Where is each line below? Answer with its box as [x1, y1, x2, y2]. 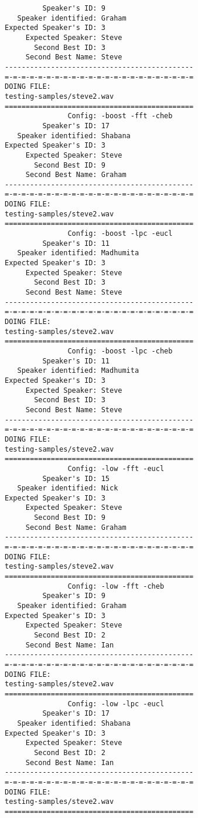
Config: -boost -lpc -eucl [67, 229, 173, 238]
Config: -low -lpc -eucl [67, 699, 165, 708]
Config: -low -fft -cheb [67, 582, 165, 590]
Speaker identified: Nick [17, 484, 118, 493]
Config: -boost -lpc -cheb [67, 346, 173, 355]
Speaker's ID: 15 [42, 474, 110, 483]
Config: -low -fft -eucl [67, 464, 165, 473]
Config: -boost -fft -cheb [67, 112, 173, 121]
